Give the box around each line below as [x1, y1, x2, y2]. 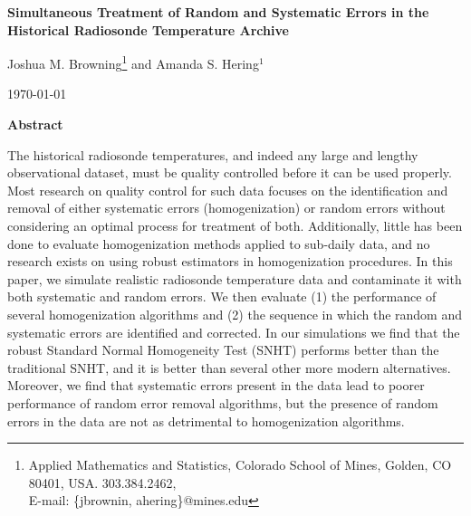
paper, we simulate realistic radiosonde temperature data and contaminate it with [7, 269, 462, 288]
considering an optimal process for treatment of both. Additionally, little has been [7, 216, 463, 234]
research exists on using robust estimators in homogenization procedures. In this [7, 252, 453, 271]
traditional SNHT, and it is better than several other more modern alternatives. [7, 358, 451, 377]
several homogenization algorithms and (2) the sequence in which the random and [7, 304, 463, 323]
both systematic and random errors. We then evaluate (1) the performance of [7, 287, 437, 306]
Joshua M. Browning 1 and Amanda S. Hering [7, 52, 259, 72]
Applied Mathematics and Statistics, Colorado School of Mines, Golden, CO [28, 455, 452, 474]
